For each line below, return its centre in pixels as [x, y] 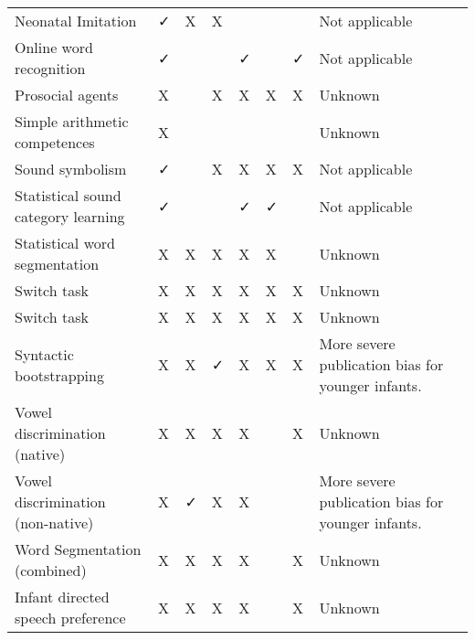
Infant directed [62, 597]
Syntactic [44, 354]
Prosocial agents [67, 95]
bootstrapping [59, 375]
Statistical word [65, 243]
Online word [54, 47]
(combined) [51, 570]
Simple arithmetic [72, 121]
